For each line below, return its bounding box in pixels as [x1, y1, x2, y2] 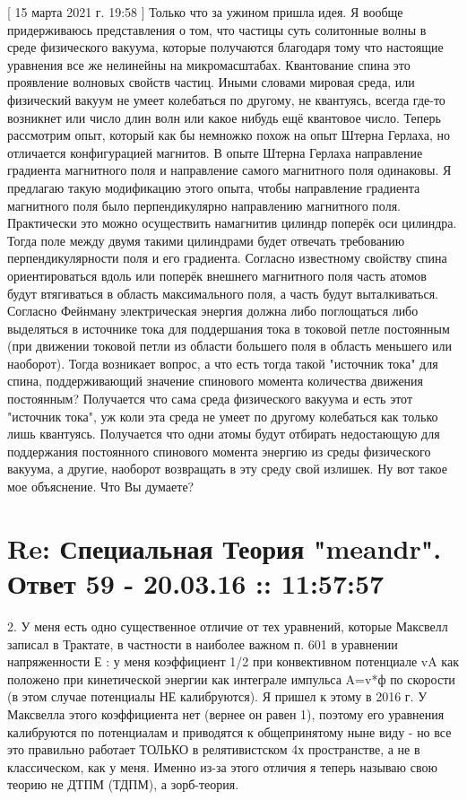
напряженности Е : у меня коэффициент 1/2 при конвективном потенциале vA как [7, 652, 459, 671]
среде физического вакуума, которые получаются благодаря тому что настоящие [7, 38, 444, 57]
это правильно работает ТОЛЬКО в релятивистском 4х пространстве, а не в [7, 740, 420, 759]
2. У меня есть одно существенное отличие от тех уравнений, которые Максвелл [7, 616, 448, 635]
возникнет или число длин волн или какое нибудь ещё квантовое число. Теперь [7, 108, 441, 126]
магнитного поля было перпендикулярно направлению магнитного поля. [7, 196, 401, 214]
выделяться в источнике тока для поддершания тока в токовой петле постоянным [7, 318, 450, 337]
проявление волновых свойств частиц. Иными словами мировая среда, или [7, 73, 415, 91]
